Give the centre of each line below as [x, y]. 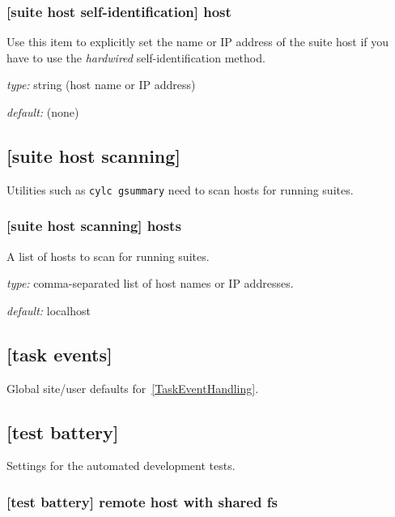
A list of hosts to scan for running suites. [108, 256]
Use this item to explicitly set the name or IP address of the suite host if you [198, 42]
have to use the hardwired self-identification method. [136, 57]
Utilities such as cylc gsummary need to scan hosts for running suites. [180, 189]
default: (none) [43, 112]
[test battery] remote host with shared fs [142, 501]
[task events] [59, 354]
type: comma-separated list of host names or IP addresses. [150, 283]
